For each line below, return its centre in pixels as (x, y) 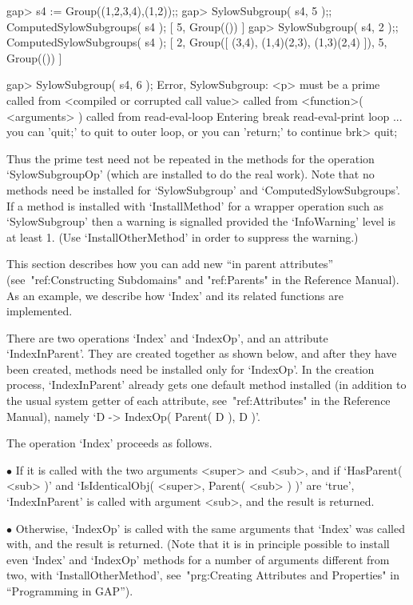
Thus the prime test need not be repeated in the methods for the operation (191, 158)
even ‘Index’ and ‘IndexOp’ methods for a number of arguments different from (198, 559)
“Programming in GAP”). (70, 591)
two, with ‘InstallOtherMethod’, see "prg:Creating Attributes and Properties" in (203, 575)
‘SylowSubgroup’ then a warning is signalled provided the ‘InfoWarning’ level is (201, 221)
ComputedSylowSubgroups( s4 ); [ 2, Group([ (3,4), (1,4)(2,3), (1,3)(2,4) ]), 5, (197, 42)
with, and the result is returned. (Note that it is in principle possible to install (198, 544)
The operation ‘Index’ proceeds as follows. (109, 443)
